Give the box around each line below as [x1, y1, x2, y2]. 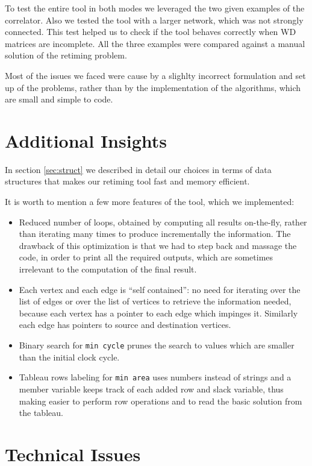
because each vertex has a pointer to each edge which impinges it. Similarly [19, 306, 298, 319]
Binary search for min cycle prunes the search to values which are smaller [19, 339, 295, 351]
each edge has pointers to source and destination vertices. [19, 318, 231, 331]
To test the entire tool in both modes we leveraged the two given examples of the [5, 2, 305, 14]
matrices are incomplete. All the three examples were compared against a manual [5, 37, 305, 49]
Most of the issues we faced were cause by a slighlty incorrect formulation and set [5, 69, 306, 81]
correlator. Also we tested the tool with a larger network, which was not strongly [5, 13, 304, 26]
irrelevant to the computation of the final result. [19, 263, 197, 276]
